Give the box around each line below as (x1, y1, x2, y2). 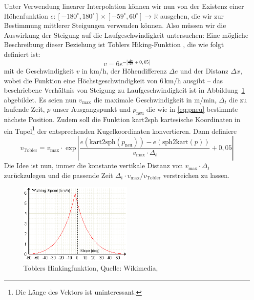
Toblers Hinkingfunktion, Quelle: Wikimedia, (23, 263, 158, 273)
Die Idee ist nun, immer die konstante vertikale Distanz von (4, 160, 183, 171)
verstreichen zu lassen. (163, 170, 230, 180)
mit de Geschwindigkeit (4, 66, 74, 76)
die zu (229, 94, 247, 104)
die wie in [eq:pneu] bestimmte (146, 104, 238, 114)
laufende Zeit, (4, 104, 45, 114)
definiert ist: (4, 49, 41, 59)
